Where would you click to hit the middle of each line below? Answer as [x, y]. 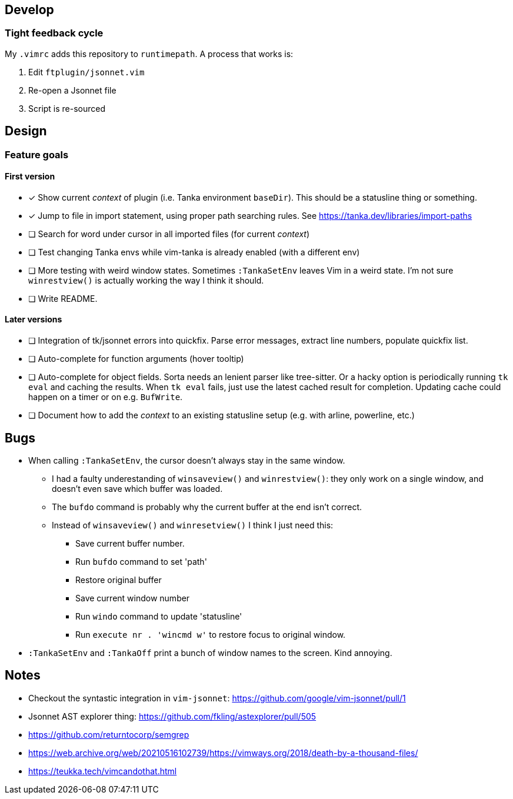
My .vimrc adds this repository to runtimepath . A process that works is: [149, 54]
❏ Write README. [63, 298]
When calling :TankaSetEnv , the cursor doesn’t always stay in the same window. [187, 460]
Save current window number [133, 598]
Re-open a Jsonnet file [72, 90]
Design [26, 131]
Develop [29, 10]
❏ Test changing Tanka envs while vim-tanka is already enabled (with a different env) [194, 252]
